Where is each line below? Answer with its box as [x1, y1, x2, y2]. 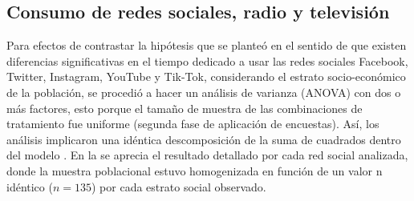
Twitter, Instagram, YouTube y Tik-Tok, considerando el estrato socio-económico [6, 68, 406, 85]
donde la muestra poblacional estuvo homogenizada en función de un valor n [6, 162, 383, 179]
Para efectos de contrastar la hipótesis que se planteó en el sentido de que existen [6, 37, 407, 54]
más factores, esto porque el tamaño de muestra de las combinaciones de [6, 99, 363, 116]
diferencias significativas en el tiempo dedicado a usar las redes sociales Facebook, [6, 52, 408, 69]
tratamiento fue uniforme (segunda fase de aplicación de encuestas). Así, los [6, 115, 379, 132]
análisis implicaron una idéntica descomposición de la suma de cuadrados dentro [6, 131, 401, 147]
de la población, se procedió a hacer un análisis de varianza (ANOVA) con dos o [6, 83, 401, 100]
